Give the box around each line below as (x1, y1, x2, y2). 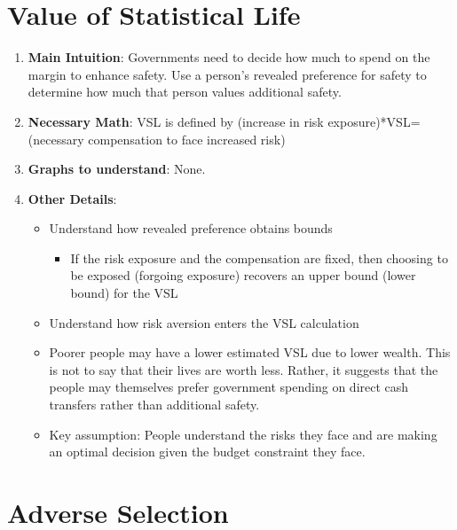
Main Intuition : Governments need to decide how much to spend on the (28, 48, 430, 66)
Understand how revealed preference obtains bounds (49, 219, 333, 238)
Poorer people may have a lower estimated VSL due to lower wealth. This (49, 343, 451, 362)
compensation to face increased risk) (88, 129, 286, 148)
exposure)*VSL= (327, 112, 421, 130)
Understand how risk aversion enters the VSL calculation (49, 313, 359, 331)
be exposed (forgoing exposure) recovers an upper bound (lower (70, 266, 416, 284)
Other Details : (28, 189, 117, 207)
